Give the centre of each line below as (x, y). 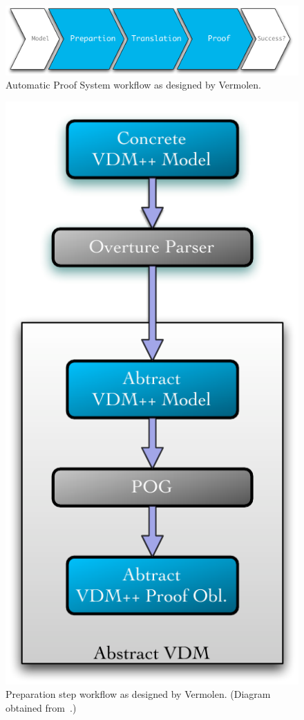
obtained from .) (41, 708)
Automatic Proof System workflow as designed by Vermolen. (133, 85)
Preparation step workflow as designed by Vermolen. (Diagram (138, 694)
